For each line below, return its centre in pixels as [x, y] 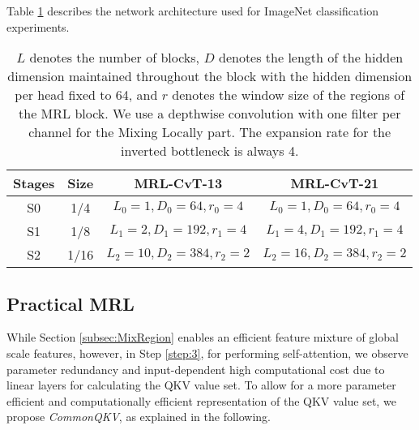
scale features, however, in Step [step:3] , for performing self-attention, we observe [207, 353]
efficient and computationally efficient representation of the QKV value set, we [201, 400]
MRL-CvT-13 [178, 183]
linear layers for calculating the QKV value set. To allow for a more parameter [201, 385]
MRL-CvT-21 [335, 183]
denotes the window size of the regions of [289, 95]
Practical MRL [71, 303]
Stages [34, 183]
